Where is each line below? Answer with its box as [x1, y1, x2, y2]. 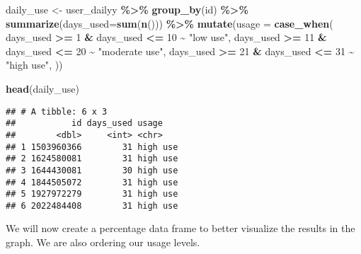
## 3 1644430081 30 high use [6, 165, 178, 175]
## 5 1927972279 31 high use [6, 189, 178, 200]
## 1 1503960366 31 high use [6, 142, 178, 152]
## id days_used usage [6, 118, 163, 129]
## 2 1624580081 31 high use [6, 154, 178, 164]
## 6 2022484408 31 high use [6, 200, 178, 211]
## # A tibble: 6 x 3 [6, 106, 108, 117]
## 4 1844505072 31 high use [6, 177, 178, 187]
